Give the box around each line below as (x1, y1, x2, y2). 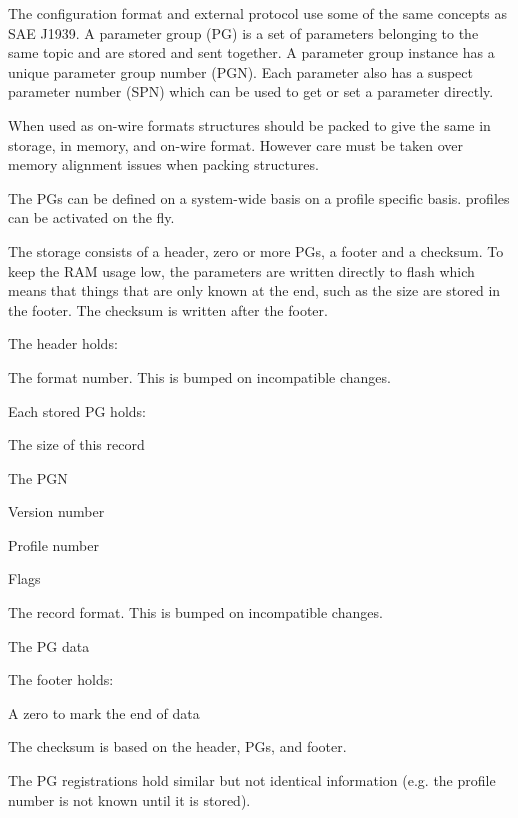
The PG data (8, 635, 90, 656)
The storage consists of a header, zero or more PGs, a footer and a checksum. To (8, 240, 504, 261)
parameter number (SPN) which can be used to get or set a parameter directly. (8, 81, 494, 102)
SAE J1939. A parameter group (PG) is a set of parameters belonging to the (8, 22, 479, 43)
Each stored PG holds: (8, 400, 146, 421)
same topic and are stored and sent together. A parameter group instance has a (8, 42, 495, 63)
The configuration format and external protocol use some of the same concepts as (8, 3, 508, 23)
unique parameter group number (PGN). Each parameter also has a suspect (8, 61, 473, 82)
